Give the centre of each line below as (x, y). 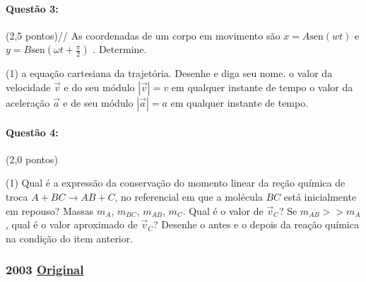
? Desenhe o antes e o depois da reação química (256, 224)
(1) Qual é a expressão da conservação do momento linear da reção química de (176, 183)
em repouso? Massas (50, 210)
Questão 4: (32, 132)
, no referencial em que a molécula (189, 196)
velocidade (28, 87)
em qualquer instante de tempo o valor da (262, 87)
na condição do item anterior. (70, 238)
